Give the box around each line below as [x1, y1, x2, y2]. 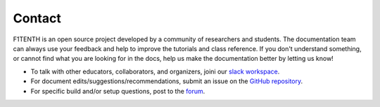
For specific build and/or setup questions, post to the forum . [30, 87, 205, 95]
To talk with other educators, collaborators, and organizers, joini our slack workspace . [30, 67, 280, 76]
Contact [13, 10, 61, 26]
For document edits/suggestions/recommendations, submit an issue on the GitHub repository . [30, 77, 303, 85]
